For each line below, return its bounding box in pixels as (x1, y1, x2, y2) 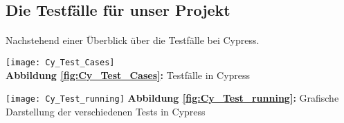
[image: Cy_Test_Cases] (6, 57, 115, 67)
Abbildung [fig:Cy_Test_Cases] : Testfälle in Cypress (6, 67, 251, 82)
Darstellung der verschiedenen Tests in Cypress (6, 104, 206, 118)
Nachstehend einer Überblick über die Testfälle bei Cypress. (6, 33, 260, 47)
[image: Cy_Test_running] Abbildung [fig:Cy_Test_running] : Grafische (6, 91, 339, 105)
